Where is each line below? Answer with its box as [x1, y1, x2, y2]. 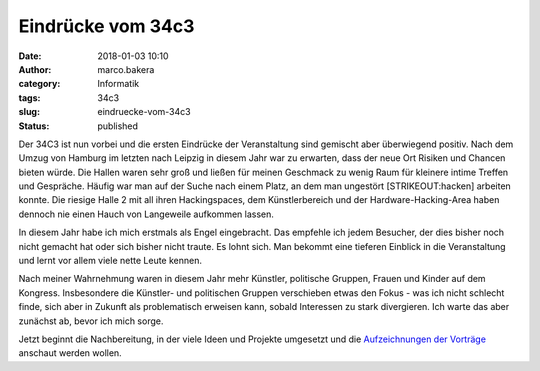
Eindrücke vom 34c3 [18, 15, 195, 37]
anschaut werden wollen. [18, 347, 122, 359]
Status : [18, 120, 50, 132]
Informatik [97, 78, 140, 90]
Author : [18, 63, 52, 75]
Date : [18, 50, 42, 62]
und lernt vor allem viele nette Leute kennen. [18, 255, 203, 267]
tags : [18, 91, 41, 104]
